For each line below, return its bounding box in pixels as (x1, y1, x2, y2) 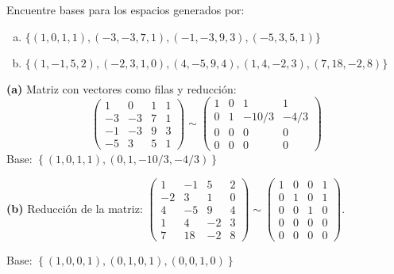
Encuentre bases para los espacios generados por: (6, 2, 245, 17)
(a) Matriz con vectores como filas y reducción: (6, 80, 237, 97)
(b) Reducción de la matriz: (6, 200, 143, 216)
